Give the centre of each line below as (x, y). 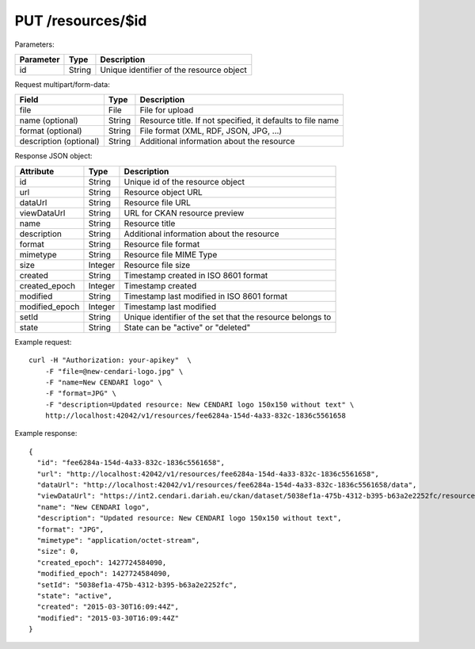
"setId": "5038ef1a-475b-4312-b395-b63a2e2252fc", (137, 585)
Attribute (37, 171)
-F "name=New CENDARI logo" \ (103, 382)
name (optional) (49, 120)
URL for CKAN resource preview (184, 212)
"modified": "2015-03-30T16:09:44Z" (108, 618)
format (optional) (51, 131)
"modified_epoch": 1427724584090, (104, 574)
